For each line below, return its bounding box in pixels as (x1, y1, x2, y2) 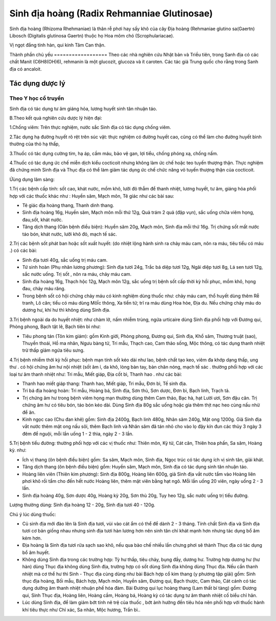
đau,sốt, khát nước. (22, 217, 63, 223)
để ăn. (22, 409, 36, 415)
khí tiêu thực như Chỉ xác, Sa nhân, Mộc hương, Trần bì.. (22, 607, 141, 613)
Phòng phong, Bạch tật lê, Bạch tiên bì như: (9, 324, 101, 330)
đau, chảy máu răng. (22, 286, 66, 292)
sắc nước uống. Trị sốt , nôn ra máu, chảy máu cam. (22, 271, 132, 277)
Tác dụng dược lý (9, 79, 66, 88)
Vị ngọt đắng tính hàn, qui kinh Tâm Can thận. (9, 42, 106, 48)
